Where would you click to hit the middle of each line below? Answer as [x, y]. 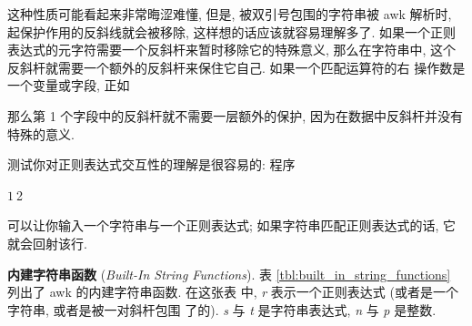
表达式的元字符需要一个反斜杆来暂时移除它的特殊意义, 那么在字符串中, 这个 [232, 50]
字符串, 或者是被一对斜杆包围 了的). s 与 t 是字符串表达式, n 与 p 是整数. [222, 309]
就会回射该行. [47, 243]
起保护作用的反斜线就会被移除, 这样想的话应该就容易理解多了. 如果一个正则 [232, 31]
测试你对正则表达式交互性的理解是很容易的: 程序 [151, 164]
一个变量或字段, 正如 [69, 85]
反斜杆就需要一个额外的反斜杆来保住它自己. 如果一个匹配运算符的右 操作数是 [236, 67]
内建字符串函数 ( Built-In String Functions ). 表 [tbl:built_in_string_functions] [229, 274]
